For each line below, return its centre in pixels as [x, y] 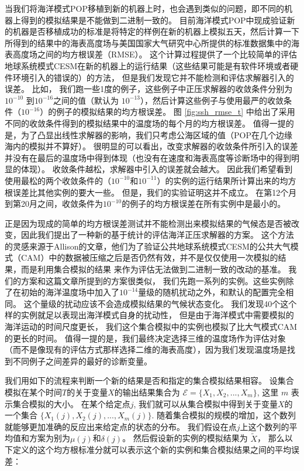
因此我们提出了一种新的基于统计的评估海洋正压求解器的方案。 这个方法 [157, 235]
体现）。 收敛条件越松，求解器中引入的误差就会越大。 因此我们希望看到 [157, 169]
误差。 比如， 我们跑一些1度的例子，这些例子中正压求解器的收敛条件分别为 [149, 89]
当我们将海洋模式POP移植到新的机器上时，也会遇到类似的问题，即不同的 [144, 8]
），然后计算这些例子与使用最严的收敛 [212, 100]
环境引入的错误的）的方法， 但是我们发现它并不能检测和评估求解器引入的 [153, 77]
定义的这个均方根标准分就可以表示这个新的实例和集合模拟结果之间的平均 [152, 450]
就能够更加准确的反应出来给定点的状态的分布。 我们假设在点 [121, 426]
